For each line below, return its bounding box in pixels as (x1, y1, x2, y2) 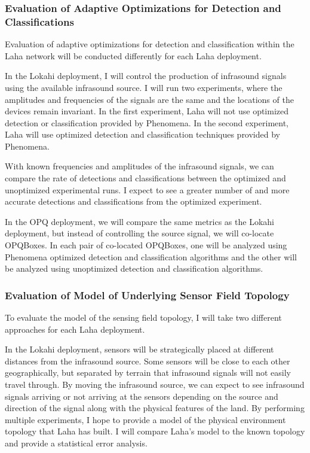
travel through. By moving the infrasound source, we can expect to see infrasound (5, 378, 305, 391)
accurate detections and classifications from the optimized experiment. (5, 195, 262, 208)
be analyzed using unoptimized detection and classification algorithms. (5, 262, 263, 275)
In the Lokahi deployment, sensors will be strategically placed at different (5, 343, 274, 355)
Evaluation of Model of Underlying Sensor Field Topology (5, 287, 290, 302)
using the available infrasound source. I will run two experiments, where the (5, 81, 283, 93)
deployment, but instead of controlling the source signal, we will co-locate (5, 227, 274, 239)
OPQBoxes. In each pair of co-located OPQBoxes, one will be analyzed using (5, 239, 287, 251)
